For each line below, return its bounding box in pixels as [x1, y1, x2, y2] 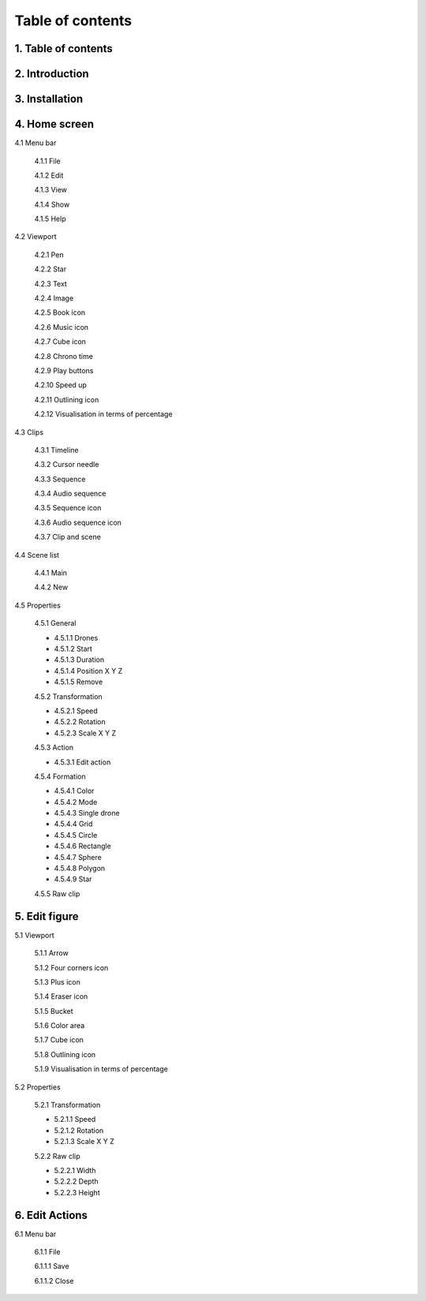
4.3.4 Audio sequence [34, 489, 106, 499]
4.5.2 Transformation [34, 691, 103, 701]
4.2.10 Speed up [34, 380, 87, 390]
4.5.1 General [34, 619, 77, 628]
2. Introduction [14, 67, 90, 80]
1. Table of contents [14, 42, 114, 55]
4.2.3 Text [34, 279, 67, 288]
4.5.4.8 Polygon [54, 864, 106, 873]
